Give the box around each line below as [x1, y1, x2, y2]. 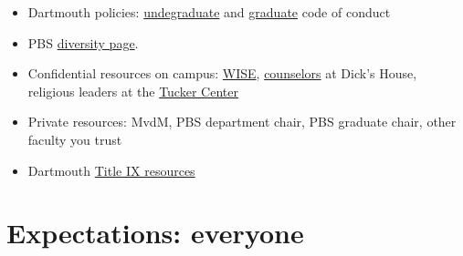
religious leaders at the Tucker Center [27, 81, 238, 100]
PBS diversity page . [27, 33, 139, 52]
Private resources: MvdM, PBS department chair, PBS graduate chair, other [27, 112, 457, 131]
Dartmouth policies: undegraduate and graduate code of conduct [27, 3, 391, 21]
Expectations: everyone [6, 214, 304, 251]
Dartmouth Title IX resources [27, 160, 195, 179]
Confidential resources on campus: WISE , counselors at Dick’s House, [27, 64, 417, 83]
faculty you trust [27, 129, 122, 148]
